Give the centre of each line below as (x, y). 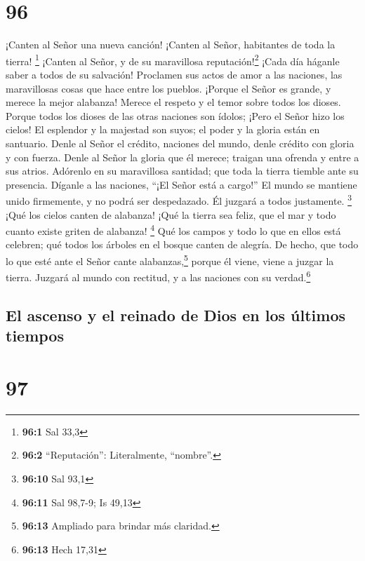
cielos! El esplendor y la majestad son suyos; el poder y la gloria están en (163, 129)
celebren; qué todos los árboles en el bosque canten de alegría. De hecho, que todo (182, 244)
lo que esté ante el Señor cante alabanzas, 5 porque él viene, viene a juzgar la (170, 260)
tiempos (35, 336)
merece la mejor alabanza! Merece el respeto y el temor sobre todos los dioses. (173, 102)
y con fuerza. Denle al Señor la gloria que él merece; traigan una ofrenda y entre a (182, 157)
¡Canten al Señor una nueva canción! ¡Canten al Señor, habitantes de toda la (171, 45)
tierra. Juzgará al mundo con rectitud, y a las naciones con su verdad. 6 (158, 276)
